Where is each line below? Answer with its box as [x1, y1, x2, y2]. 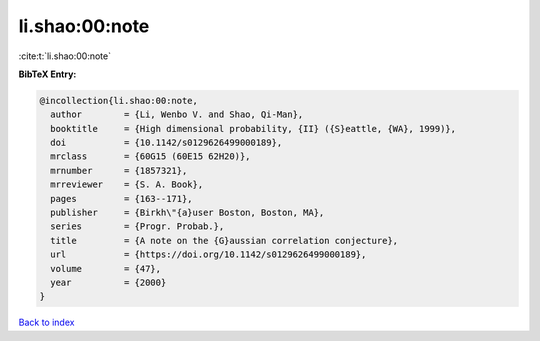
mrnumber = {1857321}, [50, 165, 188, 176]
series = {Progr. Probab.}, [50, 221, 225, 232]
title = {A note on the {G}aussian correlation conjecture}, [50, 235, 399, 246]
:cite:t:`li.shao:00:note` [18, 50, 112, 62]
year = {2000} [50, 277, 167, 288]
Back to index [18, 316, 75, 329]
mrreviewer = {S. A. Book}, [50, 179, 204, 190]
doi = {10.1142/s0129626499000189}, [50, 137, 283, 149]
